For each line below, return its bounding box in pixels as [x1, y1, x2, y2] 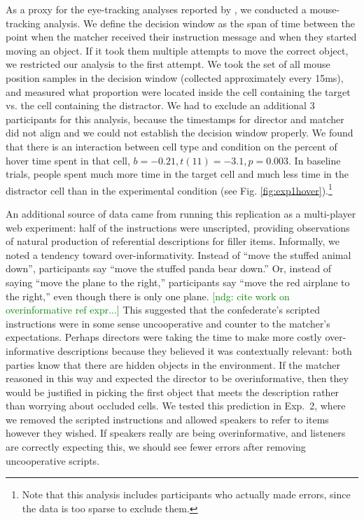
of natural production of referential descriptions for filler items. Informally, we [6, 234, 339, 248]
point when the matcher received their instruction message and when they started [6, 29, 357, 44]
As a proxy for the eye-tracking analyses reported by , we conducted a [6, 2, 307, 16]
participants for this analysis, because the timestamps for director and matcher [6, 111, 344, 126]
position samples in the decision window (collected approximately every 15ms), [6, 70, 344, 85]
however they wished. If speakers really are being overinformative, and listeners [6, 426, 346, 440]
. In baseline [288, 153, 341, 167]
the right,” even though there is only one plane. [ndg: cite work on [6, 288, 290, 303]
